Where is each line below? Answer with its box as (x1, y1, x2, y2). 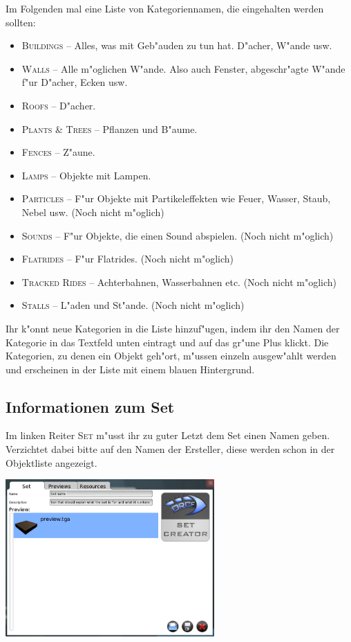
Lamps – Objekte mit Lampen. (21, 168, 151, 182)
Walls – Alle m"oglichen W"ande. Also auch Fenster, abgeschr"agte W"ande (21, 61, 345, 75)
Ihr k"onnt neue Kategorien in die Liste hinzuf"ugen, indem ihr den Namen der (6, 321, 340, 335)
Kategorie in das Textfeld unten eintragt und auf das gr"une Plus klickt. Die (6, 335, 329, 349)
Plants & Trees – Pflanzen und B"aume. (21, 121, 198, 136)
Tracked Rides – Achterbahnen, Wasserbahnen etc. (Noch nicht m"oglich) (21, 274, 336, 289)
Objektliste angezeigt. (6, 455, 97, 470)
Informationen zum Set (6, 395, 175, 417)
